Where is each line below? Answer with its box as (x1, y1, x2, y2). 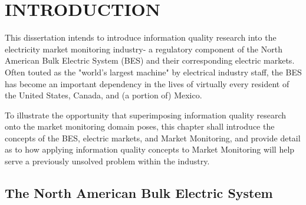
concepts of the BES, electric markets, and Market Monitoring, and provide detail (5, 131, 301, 144)
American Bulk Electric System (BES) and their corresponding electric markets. (5, 54, 295, 67)
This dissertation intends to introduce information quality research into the (5, 31, 277, 44)
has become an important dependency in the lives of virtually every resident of (5, 77, 289, 90)
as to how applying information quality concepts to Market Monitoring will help (5, 143, 295, 156)
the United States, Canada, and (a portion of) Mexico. (5, 89, 202, 101)
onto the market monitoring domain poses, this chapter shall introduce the (5, 120, 275, 133)
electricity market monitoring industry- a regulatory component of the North (5, 42, 282, 55)
